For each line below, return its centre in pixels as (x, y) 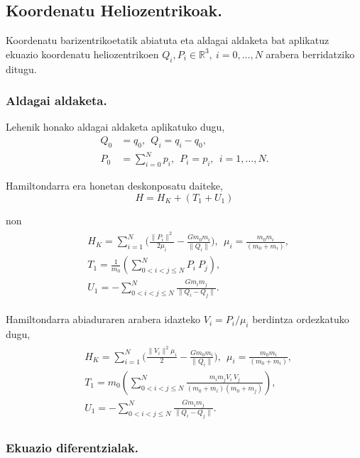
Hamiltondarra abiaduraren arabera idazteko (103, 319)
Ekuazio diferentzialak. (72, 448)
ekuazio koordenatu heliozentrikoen (82, 54)
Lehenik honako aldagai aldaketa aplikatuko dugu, (115, 127)
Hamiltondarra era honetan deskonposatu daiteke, (114, 186)
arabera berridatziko (310, 54)
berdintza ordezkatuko (301, 319)
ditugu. (21, 69)
